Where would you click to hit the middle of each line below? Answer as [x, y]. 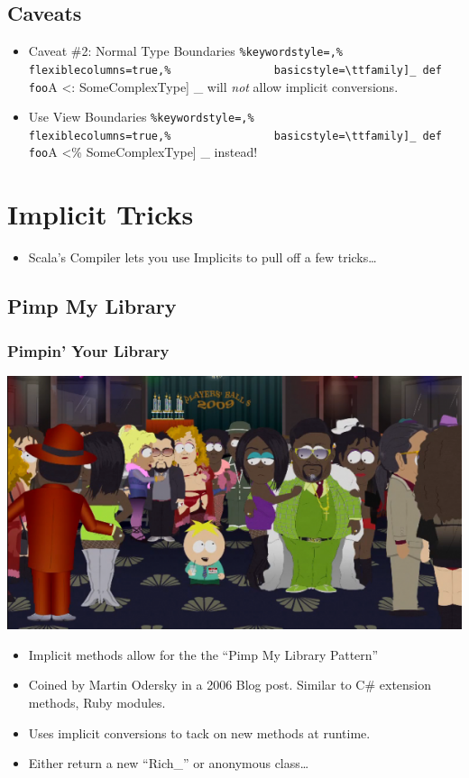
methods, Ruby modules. [97, 703]
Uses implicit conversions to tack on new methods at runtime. [199, 732]
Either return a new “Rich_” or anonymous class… [169, 763]
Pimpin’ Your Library [88, 350]
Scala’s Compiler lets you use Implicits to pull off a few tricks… [202, 257]
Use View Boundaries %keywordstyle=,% [141, 117]
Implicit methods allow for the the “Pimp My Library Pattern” [203, 654]
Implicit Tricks [101, 214]
